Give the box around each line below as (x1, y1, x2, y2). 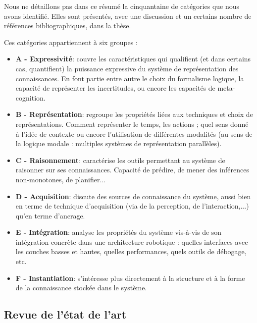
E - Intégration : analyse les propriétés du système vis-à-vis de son (15, 227, 222, 237)
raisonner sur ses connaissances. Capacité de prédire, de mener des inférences (15, 164, 249, 175)
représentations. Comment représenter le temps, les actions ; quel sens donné (15, 118, 249, 129)
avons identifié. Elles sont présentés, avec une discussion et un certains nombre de (4, 10, 252, 21)
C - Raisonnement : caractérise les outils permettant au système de (15, 155, 225, 165)
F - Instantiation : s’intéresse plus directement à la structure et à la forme (15, 272, 245, 283)
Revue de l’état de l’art (4, 307, 127, 322)
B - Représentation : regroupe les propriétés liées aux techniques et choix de (15, 109, 253, 119)
